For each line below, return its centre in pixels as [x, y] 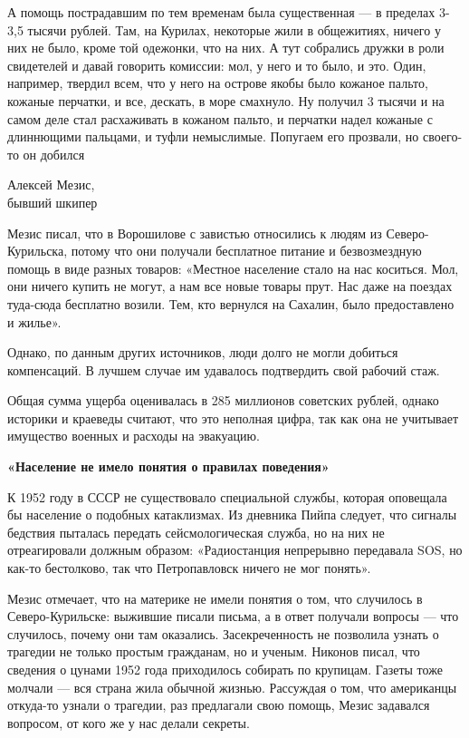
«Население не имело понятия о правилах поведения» [168, 466]
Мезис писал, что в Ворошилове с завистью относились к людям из [195, 233]
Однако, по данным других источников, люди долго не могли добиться [203, 352]
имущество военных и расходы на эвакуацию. [134, 436]
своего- [442, 136]
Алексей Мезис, [51, 184]
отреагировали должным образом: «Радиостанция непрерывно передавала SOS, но [235, 550]
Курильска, [38, 251]
